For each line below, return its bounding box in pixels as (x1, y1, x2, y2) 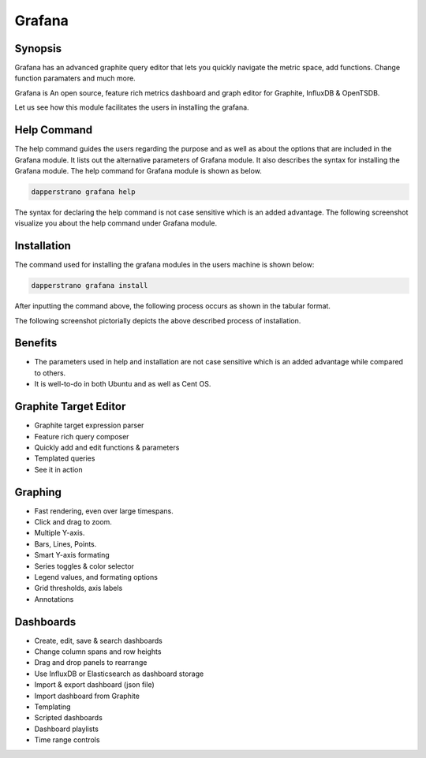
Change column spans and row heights (34, 647, 162, 656)
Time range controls (34, 735, 100, 745)
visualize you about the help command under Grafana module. (14, 218, 217, 228)
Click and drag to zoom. (34, 517, 112, 526)
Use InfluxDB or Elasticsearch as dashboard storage (34, 669, 204, 678)
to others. (34, 368, 66, 378)
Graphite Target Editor (14, 400, 126, 413)
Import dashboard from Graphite (34, 691, 140, 700)
